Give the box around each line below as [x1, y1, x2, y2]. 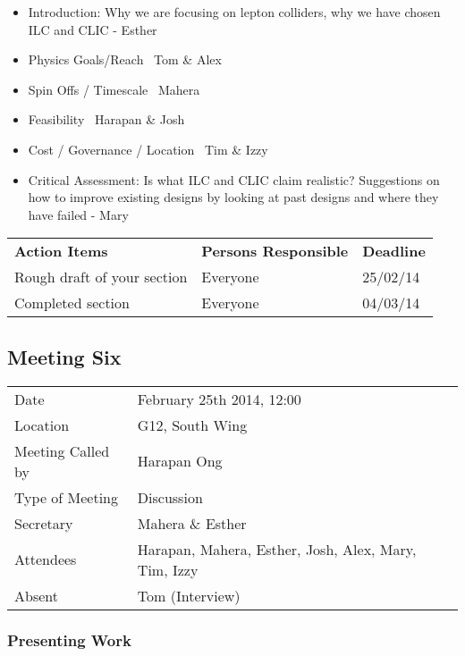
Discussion [137, 486, 203, 508]
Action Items [14, 240, 108, 262]
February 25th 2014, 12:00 [137, 388, 301, 409]
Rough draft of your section [14, 266, 188, 288]
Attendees [14, 549, 77, 570]
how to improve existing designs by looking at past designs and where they [28, 188, 439, 206]
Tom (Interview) [137, 585, 241, 606]
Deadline [362, 240, 426, 262]
